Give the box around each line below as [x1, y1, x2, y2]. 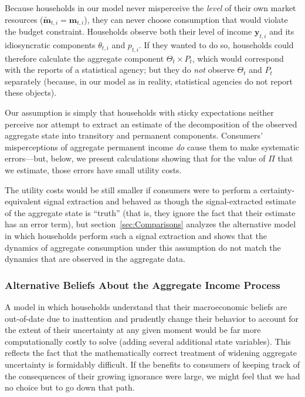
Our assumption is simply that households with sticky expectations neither [5, 106, 274, 119]
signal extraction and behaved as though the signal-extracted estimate [43, 195, 296, 207]
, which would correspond [192, 52, 284, 64]
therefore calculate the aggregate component [5, 52, 164, 64]
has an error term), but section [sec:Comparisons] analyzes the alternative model [5, 218, 296, 230]
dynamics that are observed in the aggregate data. [5, 253, 185, 265]
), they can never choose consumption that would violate [84, 13, 288, 25]
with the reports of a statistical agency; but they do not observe [5, 63, 235, 76]
